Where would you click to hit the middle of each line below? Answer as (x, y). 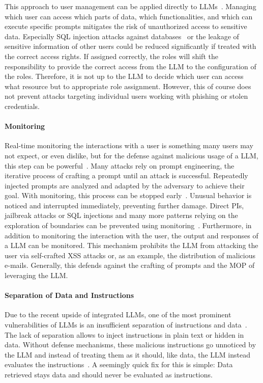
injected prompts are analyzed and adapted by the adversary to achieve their (125, 185)
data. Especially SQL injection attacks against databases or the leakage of (122, 36)
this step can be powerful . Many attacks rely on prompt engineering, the (120, 165)
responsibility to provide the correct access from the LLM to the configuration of (130, 66)
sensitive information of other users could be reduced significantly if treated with (130, 46)
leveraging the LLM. (36, 275)
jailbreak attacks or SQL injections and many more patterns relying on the (121, 215)
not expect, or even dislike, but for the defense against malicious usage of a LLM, (131, 155)
